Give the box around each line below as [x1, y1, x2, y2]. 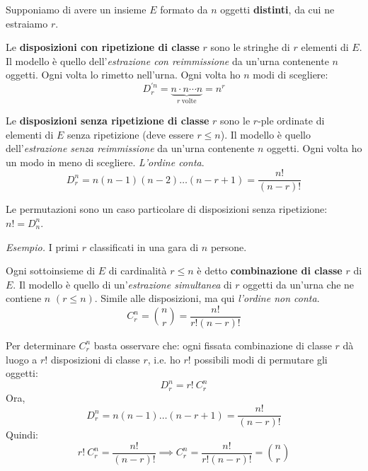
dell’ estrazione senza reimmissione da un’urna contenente [6, 141, 255, 156]
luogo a [6, 351, 38, 366]
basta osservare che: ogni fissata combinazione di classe [93, 337, 332, 352]
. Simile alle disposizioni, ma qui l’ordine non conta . [94, 291, 320, 306]
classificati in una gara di [89, 239, 199, 254]
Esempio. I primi [6, 239, 79, 254]
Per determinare [6, 337, 76, 352]
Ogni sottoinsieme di [6, 263, 96, 278]
